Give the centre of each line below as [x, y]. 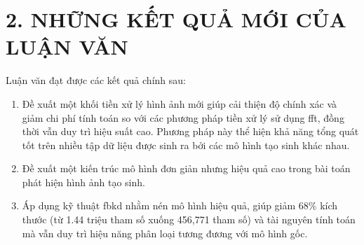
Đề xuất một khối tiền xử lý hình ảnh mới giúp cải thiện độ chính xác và [180, 103]
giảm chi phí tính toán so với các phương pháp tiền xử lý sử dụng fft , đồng [183, 117]
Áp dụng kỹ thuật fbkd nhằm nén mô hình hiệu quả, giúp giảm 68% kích [180, 205]
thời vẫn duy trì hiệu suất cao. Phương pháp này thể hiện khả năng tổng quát [190, 131]
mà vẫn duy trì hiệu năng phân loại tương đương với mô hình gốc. [165, 233]
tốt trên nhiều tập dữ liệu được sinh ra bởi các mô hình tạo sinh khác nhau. [186, 145]
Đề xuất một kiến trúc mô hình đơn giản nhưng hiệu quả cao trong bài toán [186, 168]
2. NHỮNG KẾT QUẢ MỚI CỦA [176, 19]
